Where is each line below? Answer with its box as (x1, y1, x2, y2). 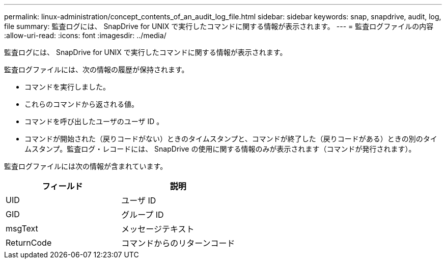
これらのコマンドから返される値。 (24, 100, 138, 108)
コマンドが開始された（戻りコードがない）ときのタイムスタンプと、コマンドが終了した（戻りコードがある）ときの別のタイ (24, 134, 437, 143)
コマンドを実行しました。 (24, 82, 110, 91)
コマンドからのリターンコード (121, 238, 235, 248)
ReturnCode (6, 238, 52, 248)
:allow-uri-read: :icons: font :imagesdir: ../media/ (4, 31, 166, 40)
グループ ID (121, 210, 164, 220)
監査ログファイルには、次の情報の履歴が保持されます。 (4, 65, 189, 74)
